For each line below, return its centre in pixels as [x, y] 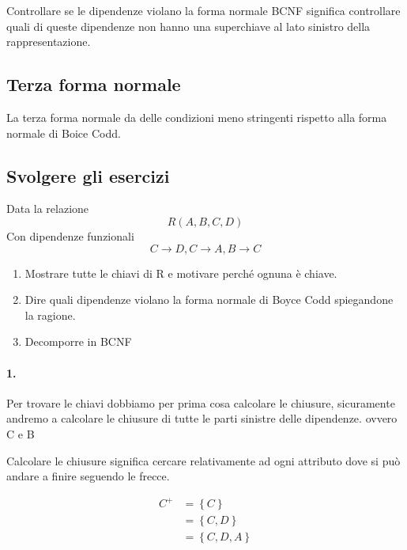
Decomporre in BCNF [78, 341]
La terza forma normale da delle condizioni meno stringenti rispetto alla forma [197, 117]
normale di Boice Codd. [64, 133]
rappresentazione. [49, 42]
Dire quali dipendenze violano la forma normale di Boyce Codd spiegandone [209, 300]
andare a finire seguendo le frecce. [88, 476]
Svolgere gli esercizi [88, 175]
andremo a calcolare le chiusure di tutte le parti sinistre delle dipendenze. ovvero [202, 418]
